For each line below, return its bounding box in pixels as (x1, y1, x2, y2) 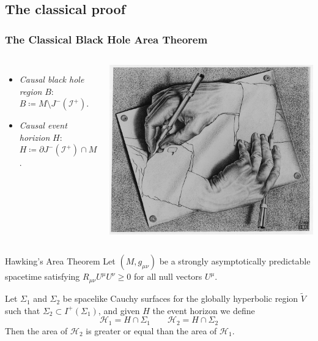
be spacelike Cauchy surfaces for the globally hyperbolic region (62, 292, 298, 305)
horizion (19, 130, 50, 143)
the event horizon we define (152, 304, 255, 317)
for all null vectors (133, 270, 202, 283)
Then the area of (5, 324, 68, 337)
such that (5, 304, 40, 317)
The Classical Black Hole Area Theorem (5, 31, 208, 47)
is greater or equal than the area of (86, 324, 217, 337)
